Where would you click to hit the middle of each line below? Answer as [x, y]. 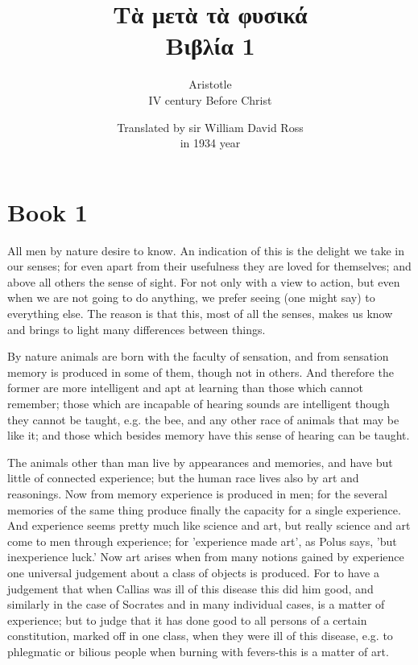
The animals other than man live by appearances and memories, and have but [200, 462]
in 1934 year [210, 143]
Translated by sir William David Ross [210, 127]
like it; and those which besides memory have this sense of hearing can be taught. [209, 435]
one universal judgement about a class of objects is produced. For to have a [193, 572]
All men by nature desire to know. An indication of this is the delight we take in [206, 250]
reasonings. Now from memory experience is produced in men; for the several [197, 493]
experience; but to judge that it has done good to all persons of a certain [187, 620]
